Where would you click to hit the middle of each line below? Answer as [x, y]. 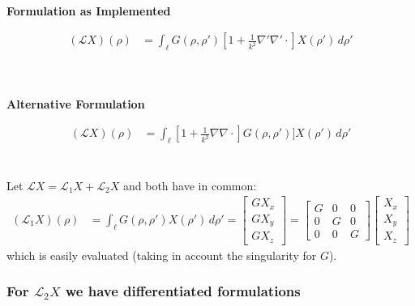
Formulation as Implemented [89, 10]
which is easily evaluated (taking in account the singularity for [162, 255]
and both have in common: [190, 185]
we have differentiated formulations [183, 291]
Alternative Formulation [76, 103]
